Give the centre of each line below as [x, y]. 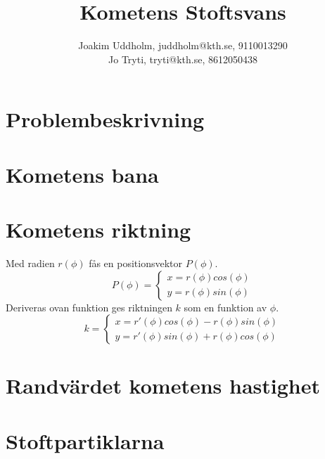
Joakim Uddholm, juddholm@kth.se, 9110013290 [183, 45]
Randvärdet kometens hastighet [163, 386]
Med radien [30, 263]
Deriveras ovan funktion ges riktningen [89, 307]
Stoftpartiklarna [85, 440]
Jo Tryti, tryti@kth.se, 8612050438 [183, 59]
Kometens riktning [98, 229]
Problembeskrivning [105, 119]
